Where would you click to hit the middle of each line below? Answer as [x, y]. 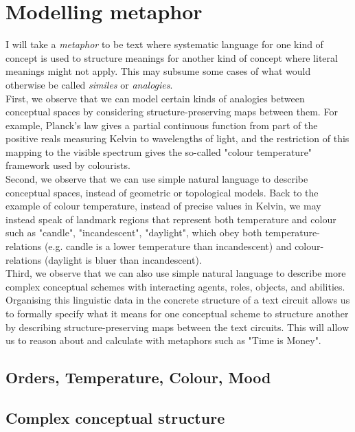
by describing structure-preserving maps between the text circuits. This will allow [177, 327]
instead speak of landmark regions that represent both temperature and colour [171, 219]
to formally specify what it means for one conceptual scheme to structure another [177, 313]
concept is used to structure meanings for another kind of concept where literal [172, 57]
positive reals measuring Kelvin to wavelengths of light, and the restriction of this [177, 138]
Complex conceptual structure [115, 417]
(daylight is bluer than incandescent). [123, 259]
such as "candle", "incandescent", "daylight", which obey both [134, 232]
